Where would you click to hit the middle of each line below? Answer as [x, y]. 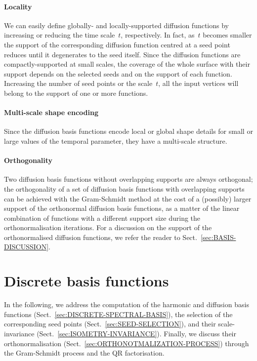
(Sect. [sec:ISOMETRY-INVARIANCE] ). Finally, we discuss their [136, 333]
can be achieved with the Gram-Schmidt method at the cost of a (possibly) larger [128, 198]
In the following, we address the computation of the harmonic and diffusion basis [127, 304]
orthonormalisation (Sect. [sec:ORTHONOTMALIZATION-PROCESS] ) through [127, 343]
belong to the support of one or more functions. [76, 93]
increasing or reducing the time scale [60, 35]
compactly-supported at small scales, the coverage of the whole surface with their [127, 64]
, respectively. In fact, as [158, 35]
